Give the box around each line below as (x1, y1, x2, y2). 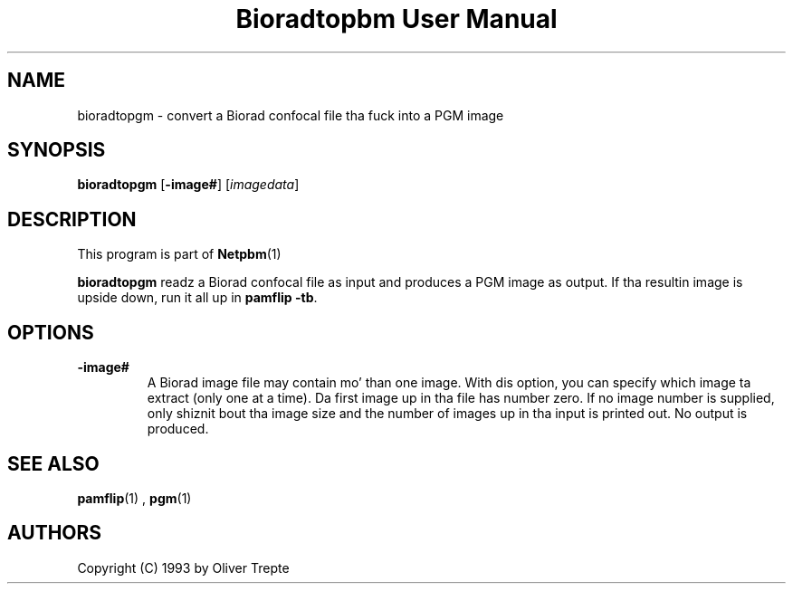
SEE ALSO (7, 452, 100, 475)
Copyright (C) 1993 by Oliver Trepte (77, 559, 290, 576)
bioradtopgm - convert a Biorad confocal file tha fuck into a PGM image (77, 107, 504, 123)
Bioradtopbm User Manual (235, 4, 558, 34)
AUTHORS (7, 521, 102, 545)
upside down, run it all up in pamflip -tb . (77, 290, 318, 306)
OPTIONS (7, 320, 94, 344)
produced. (147, 421, 209, 437)
